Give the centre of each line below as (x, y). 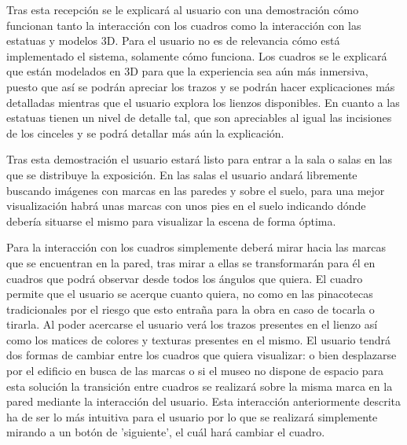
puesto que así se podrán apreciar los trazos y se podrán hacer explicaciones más (201, 86)
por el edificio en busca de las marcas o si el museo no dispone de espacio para (195, 371)
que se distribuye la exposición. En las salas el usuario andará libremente (182, 174)
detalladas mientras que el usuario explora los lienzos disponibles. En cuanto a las (203, 102)
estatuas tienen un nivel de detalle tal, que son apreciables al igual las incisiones (199, 118)
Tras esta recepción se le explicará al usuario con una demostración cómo (183, 9)
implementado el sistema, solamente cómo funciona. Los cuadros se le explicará (197, 55)
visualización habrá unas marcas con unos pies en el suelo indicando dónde (186, 206)
